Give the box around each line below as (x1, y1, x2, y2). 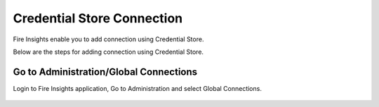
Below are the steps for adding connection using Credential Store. (13, 48, 204, 56)
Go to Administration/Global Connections (13, 66, 198, 78)
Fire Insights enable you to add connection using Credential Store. (13, 35, 204, 43)
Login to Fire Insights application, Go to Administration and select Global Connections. (13, 84, 262, 92)
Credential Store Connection (13, 10, 183, 26)
